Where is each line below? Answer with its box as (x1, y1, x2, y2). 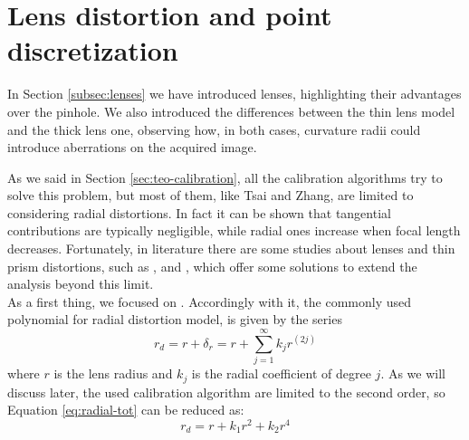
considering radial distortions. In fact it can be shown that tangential (7, 203, 391, 222)
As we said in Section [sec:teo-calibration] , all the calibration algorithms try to (7, 167, 443, 187)
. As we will (380, 364, 446, 383)
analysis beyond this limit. (7, 274, 154, 293)
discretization (7, 32, 178, 69)
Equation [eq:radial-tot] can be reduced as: (7, 400, 244, 419)
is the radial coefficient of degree (191, 364, 371, 383)
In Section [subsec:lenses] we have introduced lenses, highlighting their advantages (7, 84, 462, 103)
